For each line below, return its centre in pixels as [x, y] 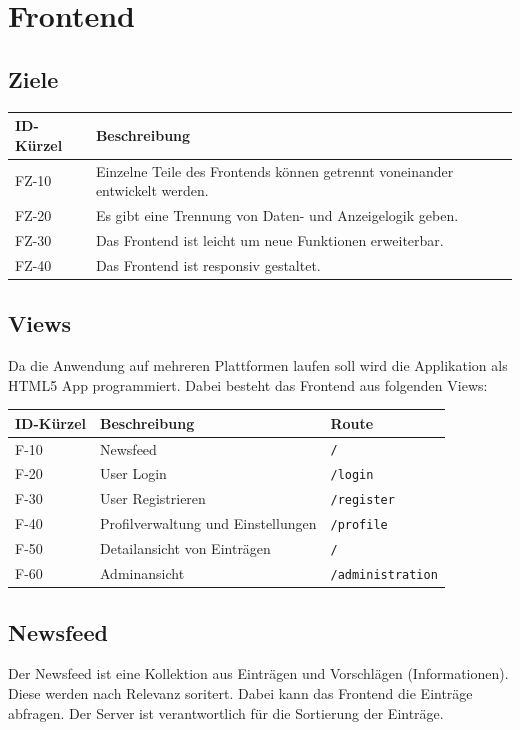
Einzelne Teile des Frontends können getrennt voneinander [274, 170]
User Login [133, 473]
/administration [384, 575]
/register [362, 500]
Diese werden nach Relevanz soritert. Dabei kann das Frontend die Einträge [240, 692]
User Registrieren [153, 498]
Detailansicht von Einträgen [185, 548]
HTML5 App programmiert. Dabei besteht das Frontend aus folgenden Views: [248, 384]
